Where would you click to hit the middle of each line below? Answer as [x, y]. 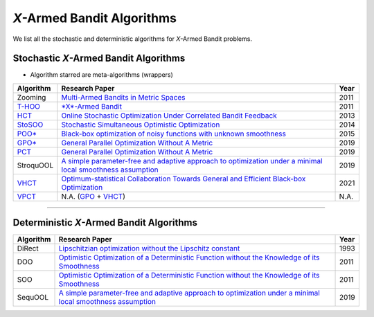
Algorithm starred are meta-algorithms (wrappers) [101, 75]
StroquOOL [35, 165]
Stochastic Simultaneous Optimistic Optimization [141, 125]
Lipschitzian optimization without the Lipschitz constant [149, 248]
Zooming [32, 97]
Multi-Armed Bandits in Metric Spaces [123, 97]
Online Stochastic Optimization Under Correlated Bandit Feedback [169, 116]
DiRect [28, 248]
